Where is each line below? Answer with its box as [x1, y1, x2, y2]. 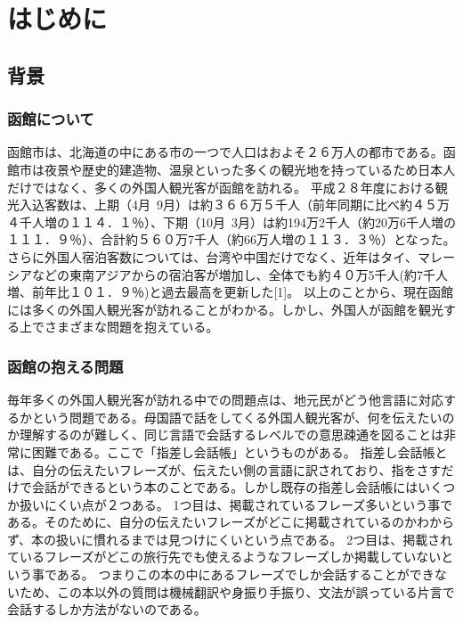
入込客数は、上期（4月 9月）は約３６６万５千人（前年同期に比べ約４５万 [19, 195, 450, 214]
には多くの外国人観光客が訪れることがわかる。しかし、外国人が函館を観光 [7, 299, 443, 318]
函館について [7, 108, 94, 130]
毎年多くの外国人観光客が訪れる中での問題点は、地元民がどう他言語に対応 [7, 390, 443, 409]
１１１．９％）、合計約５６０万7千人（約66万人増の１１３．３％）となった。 [7, 230, 456, 249]
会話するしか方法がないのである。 [7, 600, 207, 619]
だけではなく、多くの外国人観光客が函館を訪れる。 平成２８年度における [7, 177, 435, 196]
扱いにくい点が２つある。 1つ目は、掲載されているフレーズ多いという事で [19, 495, 453, 513]
